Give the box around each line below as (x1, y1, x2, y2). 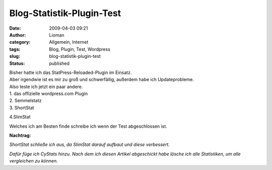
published (49, 60, 70, 66)
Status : (9, 60, 25, 66)
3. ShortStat (9, 105, 35, 111)
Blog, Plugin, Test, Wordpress (49, 46, 111, 52)
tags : (9, 46, 21, 52)
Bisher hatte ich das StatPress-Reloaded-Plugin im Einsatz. (9, 69, 132, 75)
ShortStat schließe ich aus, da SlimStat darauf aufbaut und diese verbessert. (9, 141, 170, 148)
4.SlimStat (9, 114, 31, 120)
